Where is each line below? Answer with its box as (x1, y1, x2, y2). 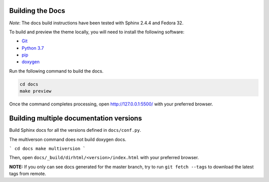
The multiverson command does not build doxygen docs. (9, 136, 127, 142)
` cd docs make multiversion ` (9, 146, 86, 151)
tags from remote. (9, 171, 46, 177)
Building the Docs (9, 6, 66, 15)
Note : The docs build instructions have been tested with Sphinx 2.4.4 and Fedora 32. (9, 20, 184, 26)
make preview (19, 89, 52, 94)
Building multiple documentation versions (9, 114, 142, 123)
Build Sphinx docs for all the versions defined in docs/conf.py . (9, 127, 141, 133)
